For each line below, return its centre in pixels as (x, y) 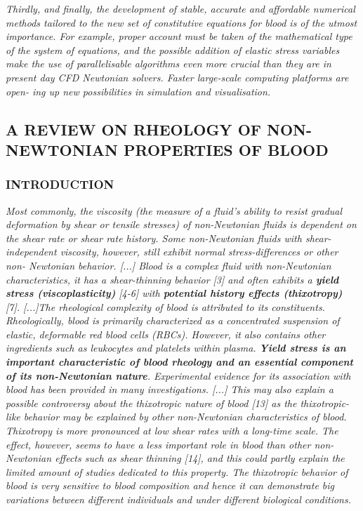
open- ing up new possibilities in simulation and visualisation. (138, 91)
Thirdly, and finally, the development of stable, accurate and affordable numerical (180, 8)
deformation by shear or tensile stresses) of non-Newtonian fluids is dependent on (181, 224)
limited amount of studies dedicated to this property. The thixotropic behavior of (177, 471)
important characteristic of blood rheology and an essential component (179, 362)
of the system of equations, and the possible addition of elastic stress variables (173, 49)
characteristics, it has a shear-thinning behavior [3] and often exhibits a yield (172, 279)
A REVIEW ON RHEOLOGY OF (134, 129)
